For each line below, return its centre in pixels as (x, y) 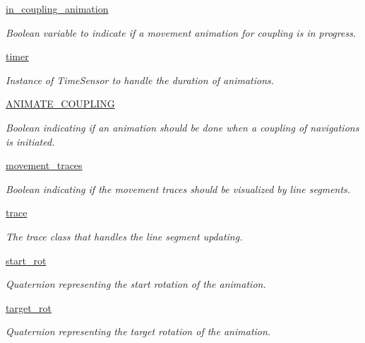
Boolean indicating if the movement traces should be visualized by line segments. (178, 188)
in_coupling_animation (57, 8)
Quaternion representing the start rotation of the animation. (136, 284)
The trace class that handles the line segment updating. (124, 236)
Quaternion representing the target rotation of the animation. (138, 331)
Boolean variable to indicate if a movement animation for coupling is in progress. (181, 32)
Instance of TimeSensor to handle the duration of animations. (140, 80)
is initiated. (30, 141)
